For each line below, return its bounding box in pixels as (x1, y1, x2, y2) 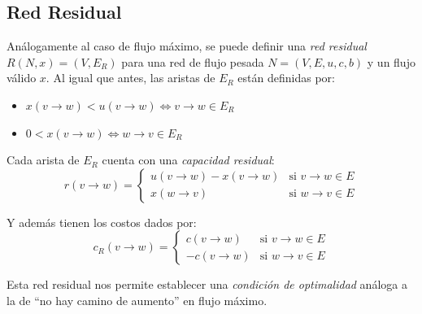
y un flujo (367, 53, 415, 70)
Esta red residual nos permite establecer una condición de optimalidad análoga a (7, 276, 407, 293)
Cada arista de (7, 151, 80, 168)
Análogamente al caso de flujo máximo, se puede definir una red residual (7, 37, 367, 55)
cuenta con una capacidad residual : (102, 151, 275, 168)
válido (7, 69, 37, 86)
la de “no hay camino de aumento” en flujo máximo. (7, 291, 268, 308)
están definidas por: (237, 69, 335, 86)
